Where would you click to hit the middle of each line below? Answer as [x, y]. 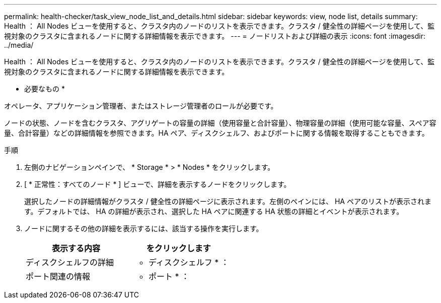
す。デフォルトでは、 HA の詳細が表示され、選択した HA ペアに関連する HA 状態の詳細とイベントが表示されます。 [214, 211]
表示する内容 [76, 248]
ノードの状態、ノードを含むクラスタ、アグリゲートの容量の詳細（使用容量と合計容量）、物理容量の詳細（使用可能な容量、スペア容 [220, 123]
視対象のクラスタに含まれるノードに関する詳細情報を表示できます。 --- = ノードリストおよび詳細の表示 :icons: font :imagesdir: [215, 36]
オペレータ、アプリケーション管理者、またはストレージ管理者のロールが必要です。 [141, 106]
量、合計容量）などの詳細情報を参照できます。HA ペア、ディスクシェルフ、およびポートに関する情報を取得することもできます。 [216, 133]
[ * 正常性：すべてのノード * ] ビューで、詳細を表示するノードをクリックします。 [158, 184]
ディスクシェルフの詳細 [70, 262]
